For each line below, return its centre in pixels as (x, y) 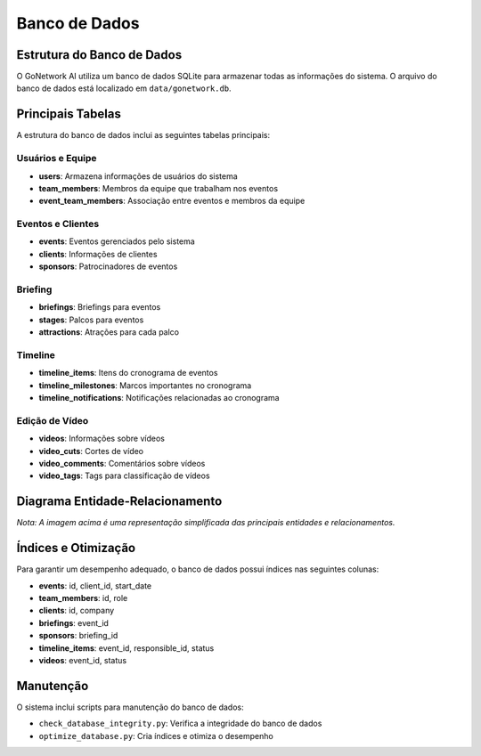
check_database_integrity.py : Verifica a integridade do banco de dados (180, 723)
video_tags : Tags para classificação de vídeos (124, 476)
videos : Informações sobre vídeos (102, 439)
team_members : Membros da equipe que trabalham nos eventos (159, 188)
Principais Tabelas (69, 114)
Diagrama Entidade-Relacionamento (119, 502)
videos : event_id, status (83, 660)
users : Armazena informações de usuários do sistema (138, 176)
